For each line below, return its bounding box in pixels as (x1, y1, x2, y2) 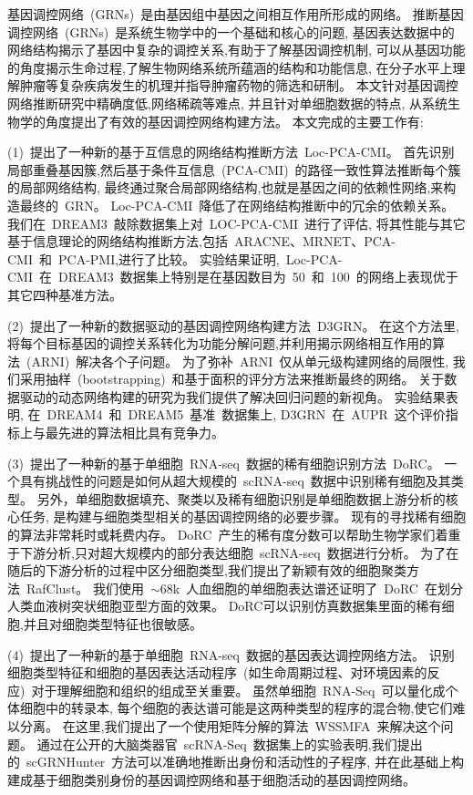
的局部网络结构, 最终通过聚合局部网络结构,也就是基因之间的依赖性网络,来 (7, 178, 444, 197)
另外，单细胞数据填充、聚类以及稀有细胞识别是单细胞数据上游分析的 (36, 489, 446, 508)
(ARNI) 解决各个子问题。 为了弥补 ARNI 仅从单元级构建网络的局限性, (26, 351, 449, 370)
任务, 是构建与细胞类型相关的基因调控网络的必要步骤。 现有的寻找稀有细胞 (19, 507, 467, 526)
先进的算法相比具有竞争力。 (57, 423, 224, 442)
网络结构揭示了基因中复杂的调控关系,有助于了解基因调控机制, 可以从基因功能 (7, 40, 466, 59)
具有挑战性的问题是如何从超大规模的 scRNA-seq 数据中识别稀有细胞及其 (19, 471, 451, 490)
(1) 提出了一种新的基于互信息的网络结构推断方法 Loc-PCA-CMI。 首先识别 (7, 142, 455, 161)
